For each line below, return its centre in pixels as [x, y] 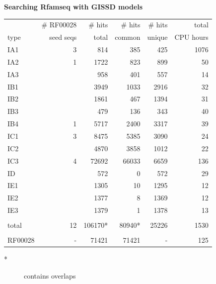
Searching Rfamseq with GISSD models [73, 6]
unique [157, 37]
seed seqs [63, 37]
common [128, 37]
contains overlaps [50, 275]
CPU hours [191, 37]
